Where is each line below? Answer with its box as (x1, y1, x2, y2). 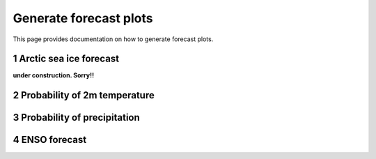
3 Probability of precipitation (13, 112, 141, 123)
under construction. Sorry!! (13, 71, 94, 79)
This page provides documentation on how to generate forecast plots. (13, 35, 214, 43)
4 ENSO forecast (13, 134, 87, 146)
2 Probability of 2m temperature (13, 89, 155, 101)
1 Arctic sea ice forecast (13, 53, 120, 65)
